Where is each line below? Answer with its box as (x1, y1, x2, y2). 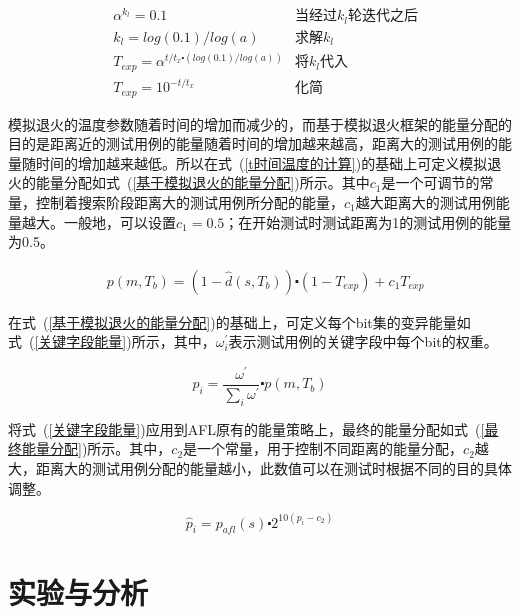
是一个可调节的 (381, 172, 480, 193)
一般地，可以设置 (63, 211, 176, 232)
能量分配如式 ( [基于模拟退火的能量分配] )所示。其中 (35, 172, 370, 193)
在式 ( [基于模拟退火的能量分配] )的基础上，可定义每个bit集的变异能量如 (8, 311, 471, 332)
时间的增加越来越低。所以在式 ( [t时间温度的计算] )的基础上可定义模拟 (35, 152, 488, 173)
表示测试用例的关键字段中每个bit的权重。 (228, 331, 498, 352)
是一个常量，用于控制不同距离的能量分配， (183, 438, 464, 459)
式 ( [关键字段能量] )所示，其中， (8, 331, 216, 352)
